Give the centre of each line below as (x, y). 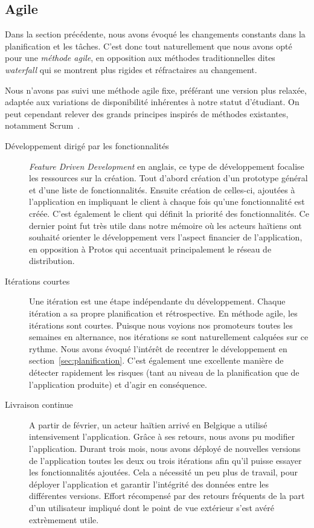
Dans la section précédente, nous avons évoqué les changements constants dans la (155, 34)
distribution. (52, 261)
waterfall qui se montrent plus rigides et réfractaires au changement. (131, 69)
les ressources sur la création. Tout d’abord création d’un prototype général (168, 178)
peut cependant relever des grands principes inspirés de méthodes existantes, (147, 113)
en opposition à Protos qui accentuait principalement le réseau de (150, 249)
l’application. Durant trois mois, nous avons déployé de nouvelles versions (165, 449)
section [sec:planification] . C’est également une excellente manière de (156, 360)
